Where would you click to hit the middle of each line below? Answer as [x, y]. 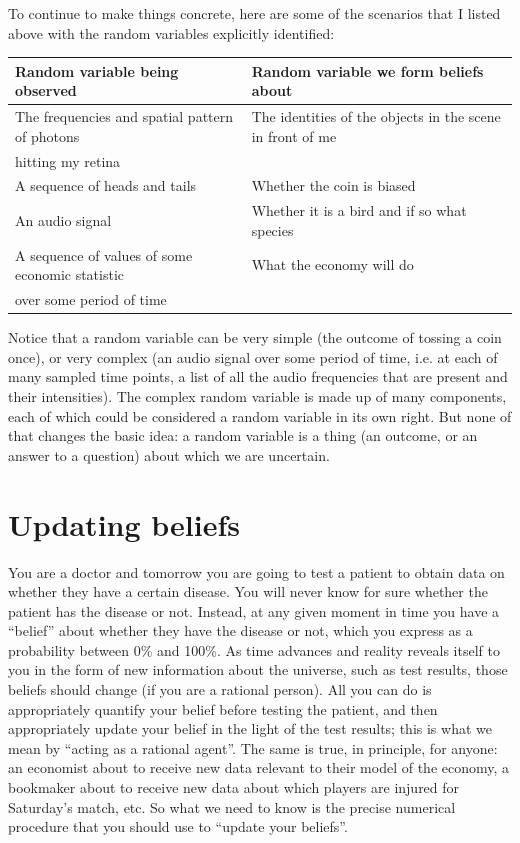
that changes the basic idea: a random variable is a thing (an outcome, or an [243, 435]
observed [46, 90]
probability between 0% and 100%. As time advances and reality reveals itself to [254, 649]
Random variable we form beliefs [367, 70]
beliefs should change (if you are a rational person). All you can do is [220, 689]
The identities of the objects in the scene [376, 116]
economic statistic [70, 274]
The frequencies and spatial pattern [124, 116]
